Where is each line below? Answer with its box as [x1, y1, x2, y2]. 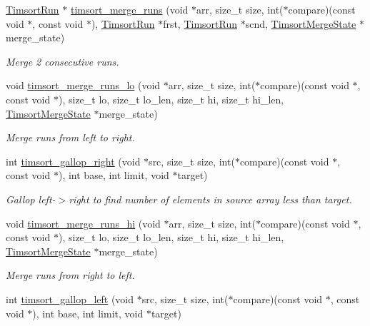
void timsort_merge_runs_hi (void [6, 215, 161, 230]
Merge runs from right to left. [6, 268, 135, 282]
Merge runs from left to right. [6, 130, 135, 145]
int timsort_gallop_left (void [6, 291, 134, 306]
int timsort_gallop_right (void [6, 153, 141, 168]
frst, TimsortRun [163, 16, 238, 31]
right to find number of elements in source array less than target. [69, 191, 352, 206]
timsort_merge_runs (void [70, 2, 189, 16]
